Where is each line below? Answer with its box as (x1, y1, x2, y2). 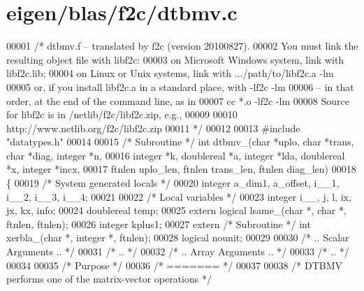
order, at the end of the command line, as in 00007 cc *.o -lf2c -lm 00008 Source (6, 93, 349, 108)
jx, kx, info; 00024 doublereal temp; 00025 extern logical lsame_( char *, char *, (6, 203, 347, 218)
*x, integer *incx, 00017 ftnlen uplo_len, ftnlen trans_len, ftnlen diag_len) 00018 (6, 162, 356, 176)
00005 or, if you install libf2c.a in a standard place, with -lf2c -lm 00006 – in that (6, 79, 354, 94)
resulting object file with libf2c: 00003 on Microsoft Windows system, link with (6, 52, 344, 66)
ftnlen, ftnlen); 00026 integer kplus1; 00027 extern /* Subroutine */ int (6, 216, 311, 231)
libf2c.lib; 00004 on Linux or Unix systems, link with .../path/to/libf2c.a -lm (6, 66, 334, 80)
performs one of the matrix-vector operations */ (6, 271, 212, 286)
